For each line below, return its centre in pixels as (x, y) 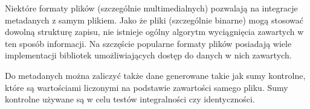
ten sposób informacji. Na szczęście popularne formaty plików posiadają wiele (148, 43)
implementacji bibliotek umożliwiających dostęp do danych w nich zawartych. (148, 55)
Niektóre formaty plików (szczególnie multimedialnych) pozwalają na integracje (151, 8)
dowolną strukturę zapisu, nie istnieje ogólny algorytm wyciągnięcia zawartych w (154, 32)
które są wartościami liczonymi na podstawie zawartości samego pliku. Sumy (147, 87)
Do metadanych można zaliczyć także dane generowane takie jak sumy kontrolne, (155, 75)
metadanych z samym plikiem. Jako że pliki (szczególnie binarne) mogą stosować (154, 20)
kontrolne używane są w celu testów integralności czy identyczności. (130, 99)
